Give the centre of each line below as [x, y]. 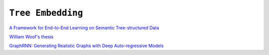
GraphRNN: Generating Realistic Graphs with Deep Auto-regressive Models [86, 46]
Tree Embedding [46, 13]
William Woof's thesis [31, 37]
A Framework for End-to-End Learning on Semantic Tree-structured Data [84, 28]
